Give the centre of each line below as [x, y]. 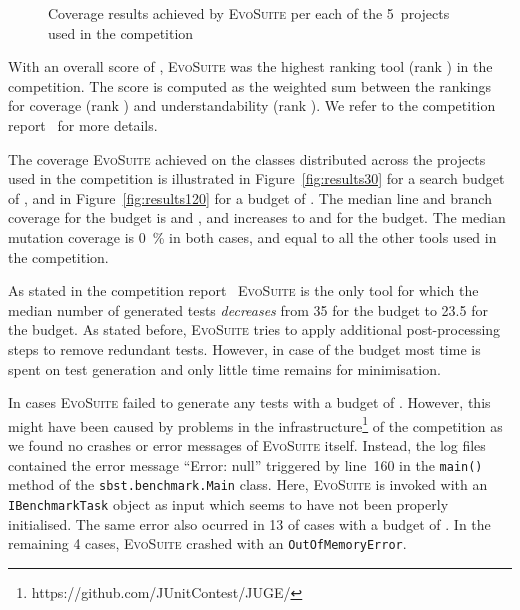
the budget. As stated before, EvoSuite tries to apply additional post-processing [254, 329]
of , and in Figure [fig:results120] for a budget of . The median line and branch [250, 197]
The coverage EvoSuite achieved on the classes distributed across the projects [247, 158]
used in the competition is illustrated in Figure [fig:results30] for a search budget [256, 178]
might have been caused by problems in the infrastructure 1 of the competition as [255, 424]
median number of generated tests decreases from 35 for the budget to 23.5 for [248, 309]
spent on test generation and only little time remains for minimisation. [224, 368]
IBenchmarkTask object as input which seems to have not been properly [228, 503]
